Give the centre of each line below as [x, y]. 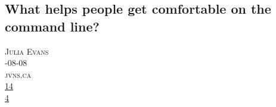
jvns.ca [18, 74]
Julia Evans [27, 51]
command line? [52, 26]
